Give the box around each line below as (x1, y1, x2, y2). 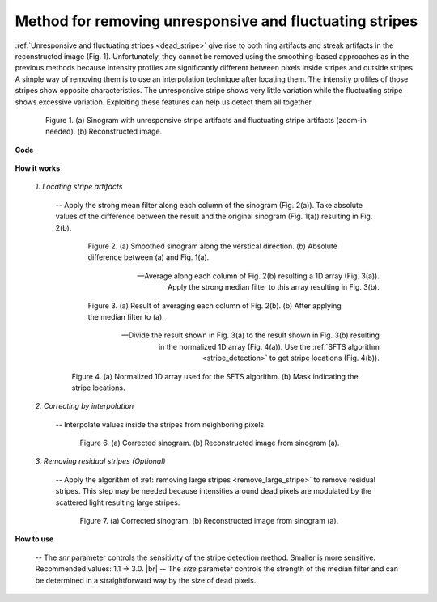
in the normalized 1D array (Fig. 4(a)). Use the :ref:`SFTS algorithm (158, 341, 380, 351)
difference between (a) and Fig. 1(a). (87, 252, 210, 262)
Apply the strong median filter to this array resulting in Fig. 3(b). (167, 282, 380, 292)
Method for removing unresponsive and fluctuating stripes (15, 12, 418, 30)
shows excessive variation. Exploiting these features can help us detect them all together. (15, 97, 313, 107)
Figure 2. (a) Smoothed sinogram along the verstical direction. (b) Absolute (87, 241, 337, 251)
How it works (15, 163, 61, 173)
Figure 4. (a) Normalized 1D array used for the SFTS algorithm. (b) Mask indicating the (71, 371, 359, 381)
